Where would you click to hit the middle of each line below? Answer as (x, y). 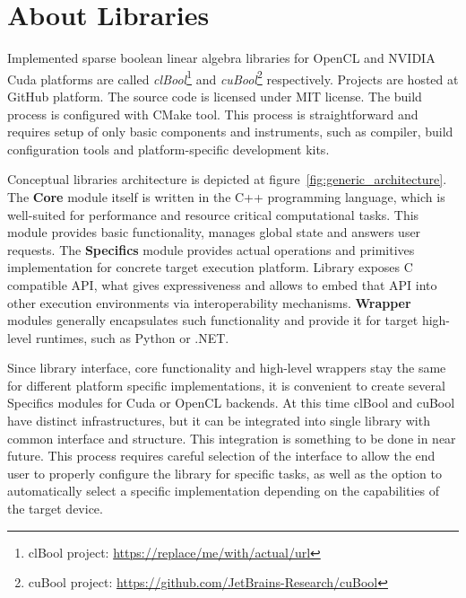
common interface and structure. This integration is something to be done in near (232, 438)
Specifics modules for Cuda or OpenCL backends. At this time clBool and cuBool (231, 403)
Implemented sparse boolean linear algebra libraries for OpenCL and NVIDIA (221, 58)
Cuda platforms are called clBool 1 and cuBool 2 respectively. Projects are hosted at (233, 77)
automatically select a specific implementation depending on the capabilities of (224, 491)
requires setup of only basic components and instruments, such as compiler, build (230, 132)
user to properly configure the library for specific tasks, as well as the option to (224, 473)
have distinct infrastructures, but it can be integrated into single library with (219, 421)
